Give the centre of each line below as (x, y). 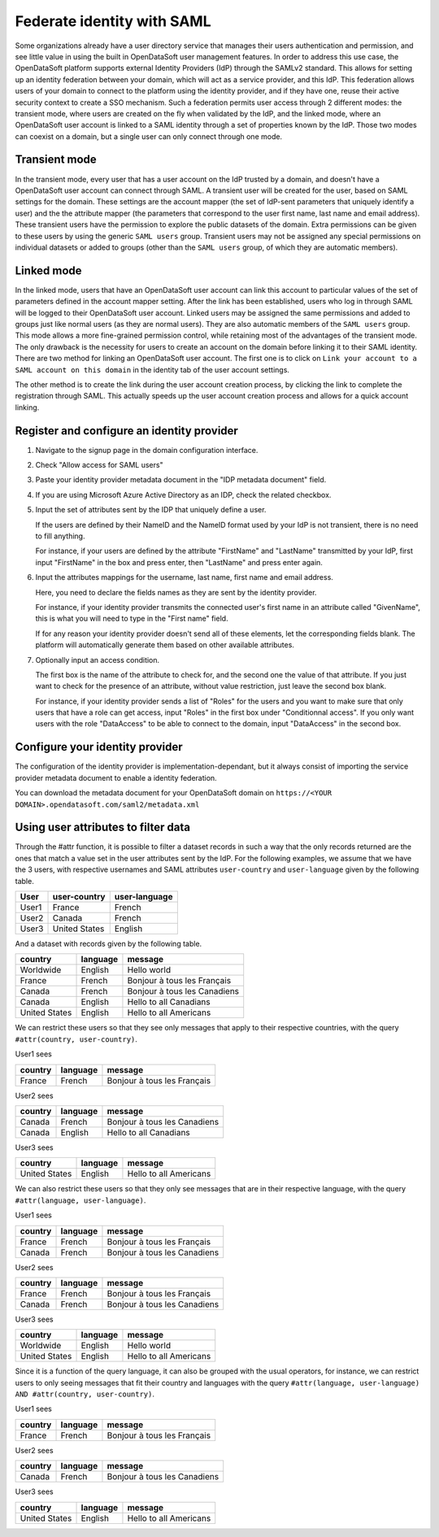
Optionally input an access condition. (98, 660)
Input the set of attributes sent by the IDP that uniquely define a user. (151, 510)
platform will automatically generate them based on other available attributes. (165, 645)
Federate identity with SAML (113, 21)
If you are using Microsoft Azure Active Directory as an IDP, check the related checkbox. (183, 494)
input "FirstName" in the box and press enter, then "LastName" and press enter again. (179, 562)
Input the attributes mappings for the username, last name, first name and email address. (184, 577)
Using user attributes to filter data (103, 827)
